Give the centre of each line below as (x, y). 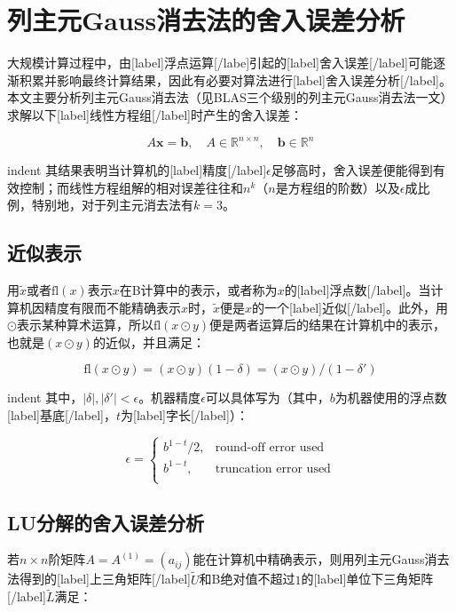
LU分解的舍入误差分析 (106, 522)
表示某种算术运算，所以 (85, 325)
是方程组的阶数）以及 (338, 187)
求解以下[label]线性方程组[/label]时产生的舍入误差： (155, 114)
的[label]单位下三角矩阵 (367, 579)
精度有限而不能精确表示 (112, 307)
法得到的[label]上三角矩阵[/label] (99, 579)
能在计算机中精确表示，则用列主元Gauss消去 (321, 559)
